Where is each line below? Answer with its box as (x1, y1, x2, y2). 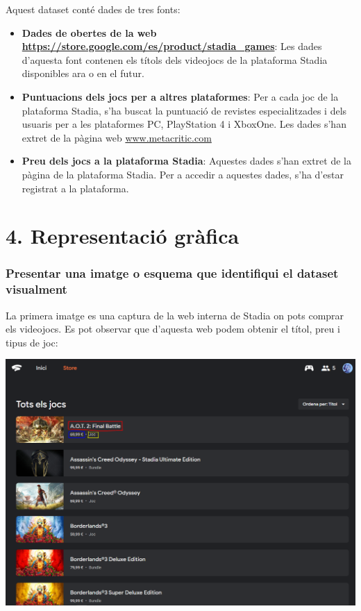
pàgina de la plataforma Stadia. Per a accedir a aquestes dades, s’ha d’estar (22, 167, 344, 181)
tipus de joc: (6, 335, 58, 349)
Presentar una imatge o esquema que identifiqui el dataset (6, 265, 339, 282)
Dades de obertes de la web (22, 25, 157, 40)
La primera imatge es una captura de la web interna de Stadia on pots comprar (6, 308, 344, 322)
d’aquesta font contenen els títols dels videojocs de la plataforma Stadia (22, 52, 328, 67)
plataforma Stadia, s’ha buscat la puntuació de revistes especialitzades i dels (22, 103, 347, 117)
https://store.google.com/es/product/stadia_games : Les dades (22, 39, 322, 53)
